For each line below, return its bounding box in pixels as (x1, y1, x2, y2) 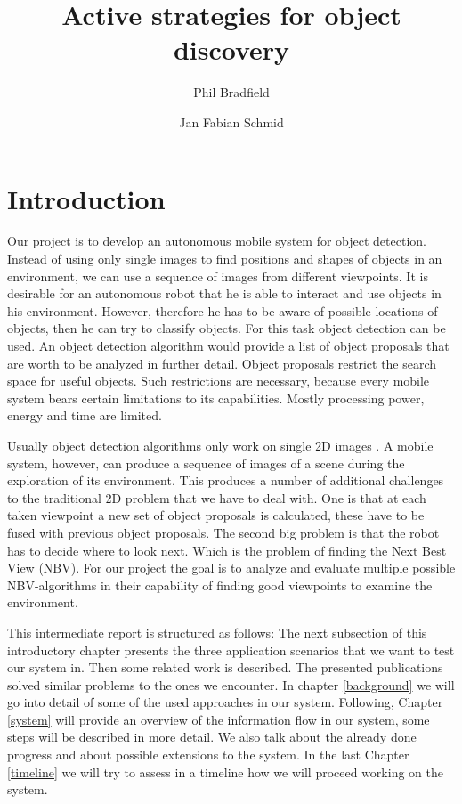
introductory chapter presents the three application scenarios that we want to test (7, 640, 455, 659)
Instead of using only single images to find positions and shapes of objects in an (7, 249, 442, 268)
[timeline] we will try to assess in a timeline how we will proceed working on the (7, 762, 443, 781)
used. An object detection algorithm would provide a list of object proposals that (7, 337, 450, 354)
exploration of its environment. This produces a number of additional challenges (7, 471, 444, 490)
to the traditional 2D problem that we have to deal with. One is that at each (7, 488, 426, 507)
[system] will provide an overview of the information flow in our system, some (7, 710, 430, 728)
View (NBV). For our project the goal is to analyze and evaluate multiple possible (7, 558, 456, 577)
